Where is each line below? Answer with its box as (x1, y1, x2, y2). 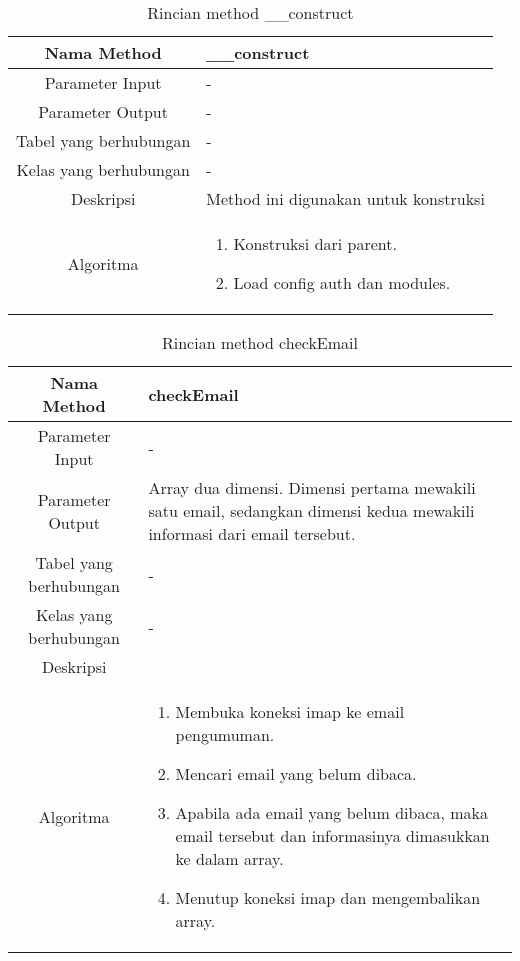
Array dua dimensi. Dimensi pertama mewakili (148, 476, 476, 499)
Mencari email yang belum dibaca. (175, 762, 417, 785)
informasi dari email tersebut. (148, 522, 356, 545)
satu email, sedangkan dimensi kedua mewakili (148, 499, 475, 522)
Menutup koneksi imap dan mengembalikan (175, 886, 481, 909)
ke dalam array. (175, 847, 284, 870)
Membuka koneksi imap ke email (175, 700, 405, 723)
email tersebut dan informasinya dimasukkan (175, 824, 490, 847)
